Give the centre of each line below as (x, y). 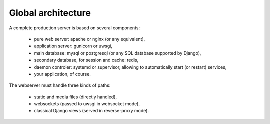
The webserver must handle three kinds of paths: (60, 85)
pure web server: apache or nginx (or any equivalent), (90, 39)
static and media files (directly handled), (76, 97)
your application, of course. (62, 74)
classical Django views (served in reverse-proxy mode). (92, 111)
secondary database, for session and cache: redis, (86, 60)
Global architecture (50, 13)
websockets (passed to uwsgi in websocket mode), (87, 104)
